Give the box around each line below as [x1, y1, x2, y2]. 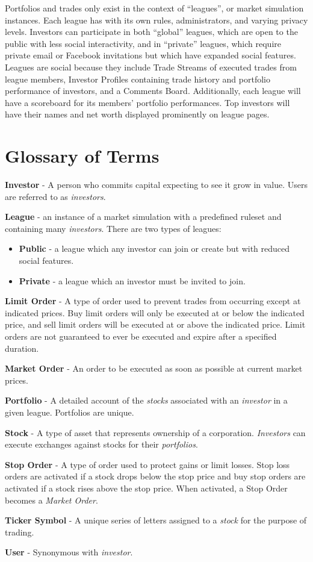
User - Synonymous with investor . [5, 546, 133, 558]
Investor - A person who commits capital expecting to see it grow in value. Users [5, 178, 308, 191]
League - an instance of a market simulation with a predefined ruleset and [5, 210, 282, 223]
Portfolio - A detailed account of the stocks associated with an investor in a [5, 394, 288, 407]
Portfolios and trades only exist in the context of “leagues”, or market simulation [5, 2, 304, 14]
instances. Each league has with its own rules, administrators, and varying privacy [5, 13, 308, 26]
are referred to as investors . [5, 190, 106, 202]
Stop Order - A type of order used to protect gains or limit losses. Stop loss [5, 458, 290, 470]
